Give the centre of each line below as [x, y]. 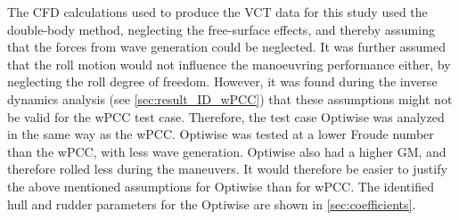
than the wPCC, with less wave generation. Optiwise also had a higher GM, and [227, 151]
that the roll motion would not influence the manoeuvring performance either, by [229, 64]
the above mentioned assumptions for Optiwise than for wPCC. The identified [221, 186]
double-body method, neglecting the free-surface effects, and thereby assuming [221, 29]
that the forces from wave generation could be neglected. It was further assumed [227, 47]
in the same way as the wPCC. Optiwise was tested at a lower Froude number [221, 134]
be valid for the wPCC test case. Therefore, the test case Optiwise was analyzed [226, 116]
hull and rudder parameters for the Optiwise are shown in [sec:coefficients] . [212, 204]
